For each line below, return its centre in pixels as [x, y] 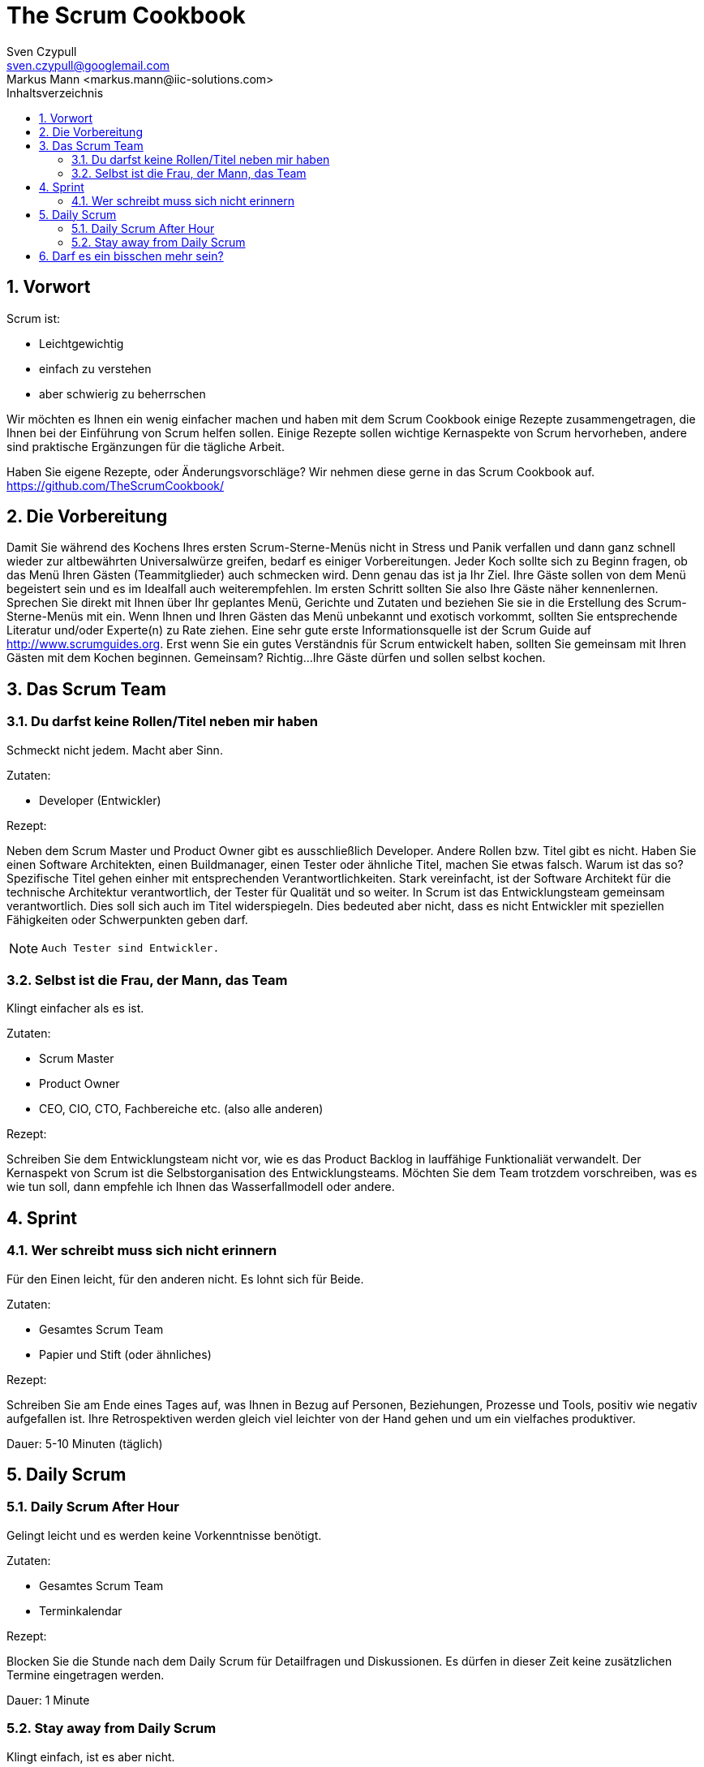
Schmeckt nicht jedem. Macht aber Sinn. [115, 750]
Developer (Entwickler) [100, 800]
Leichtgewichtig [82, 343]
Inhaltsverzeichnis [55, 92]
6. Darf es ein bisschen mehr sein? [131, 256]
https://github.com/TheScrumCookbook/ [116, 485]
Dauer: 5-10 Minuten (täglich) [85, 1443]
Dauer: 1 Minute [48, 1700]
